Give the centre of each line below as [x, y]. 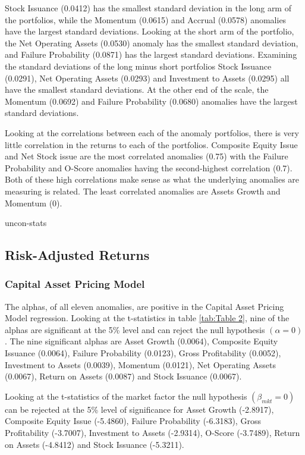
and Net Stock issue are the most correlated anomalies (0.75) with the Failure [147, 156]
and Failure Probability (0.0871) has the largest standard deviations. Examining [151, 54]
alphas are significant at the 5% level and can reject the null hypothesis [135, 329]
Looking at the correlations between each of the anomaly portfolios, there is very [152, 132]
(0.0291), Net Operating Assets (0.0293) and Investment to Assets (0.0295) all [147, 78]
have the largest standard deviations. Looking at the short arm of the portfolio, [150, 31]
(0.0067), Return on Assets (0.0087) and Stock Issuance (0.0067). [123, 376]
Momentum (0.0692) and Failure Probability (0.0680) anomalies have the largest [151, 101]
